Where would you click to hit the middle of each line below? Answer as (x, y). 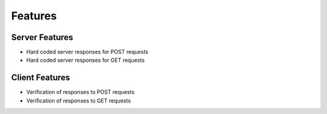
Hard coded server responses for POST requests (87, 52)
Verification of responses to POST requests (81, 92)
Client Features (41, 78)
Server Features (42, 37)
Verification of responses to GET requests (79, 101)
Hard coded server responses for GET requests (85, 60)
